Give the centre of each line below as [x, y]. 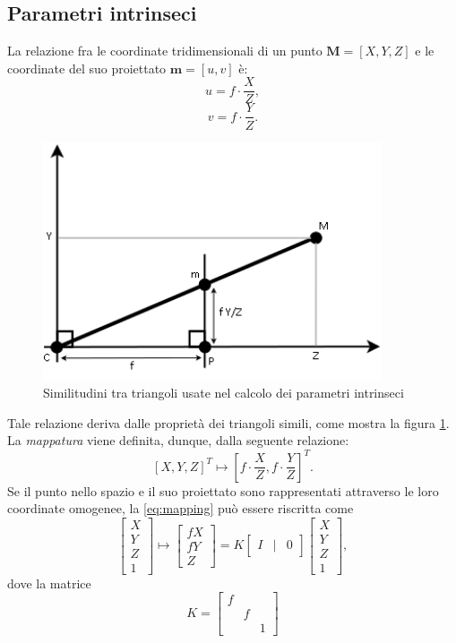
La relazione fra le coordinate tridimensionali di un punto [165, 51]
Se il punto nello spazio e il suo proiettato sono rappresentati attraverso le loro [223, 490]
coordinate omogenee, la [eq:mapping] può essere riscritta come [181, 508]
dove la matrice [49, 583]
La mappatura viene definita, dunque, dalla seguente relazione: [178, 440]
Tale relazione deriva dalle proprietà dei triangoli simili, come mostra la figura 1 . [228, 422]
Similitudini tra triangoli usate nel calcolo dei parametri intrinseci [224, 393]
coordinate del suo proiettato [87, 68]
